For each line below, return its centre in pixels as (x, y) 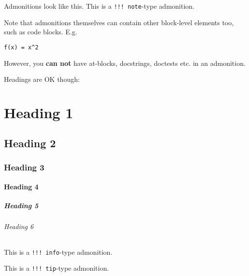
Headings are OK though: (42, 79)
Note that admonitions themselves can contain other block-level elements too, (119, 22)
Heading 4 (21, 187)
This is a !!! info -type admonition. (58, 252)
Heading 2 (30, 143)
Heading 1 (39, 112)
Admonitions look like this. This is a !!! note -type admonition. (99, 6)
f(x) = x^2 (21, 47)
